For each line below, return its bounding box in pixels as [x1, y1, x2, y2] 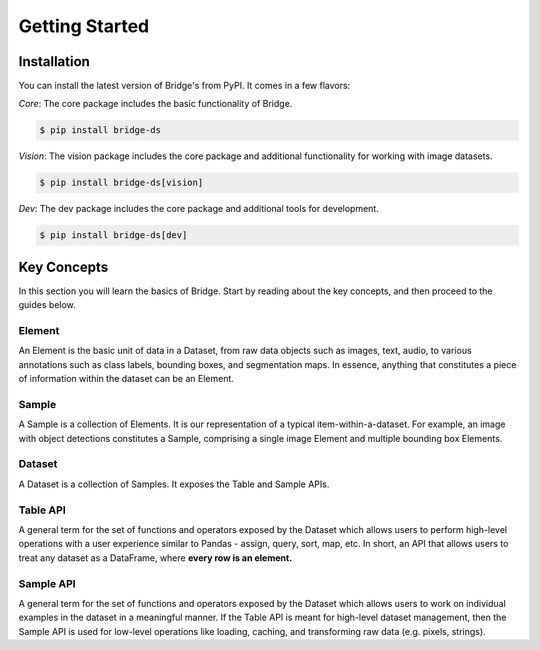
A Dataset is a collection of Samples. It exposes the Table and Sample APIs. [18, 478, 330, 490]
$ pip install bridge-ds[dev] [39, 230, 188, 241]
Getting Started [18, 15, 150, 37]
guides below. [18, 299, 77, 311]
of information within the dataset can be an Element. [18, 373, 235, 385]
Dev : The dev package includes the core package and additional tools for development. [18, 203, 379, 215]
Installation [18, 53, 90, 70]
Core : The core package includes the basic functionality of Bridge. [18, 98, 293, 110]
